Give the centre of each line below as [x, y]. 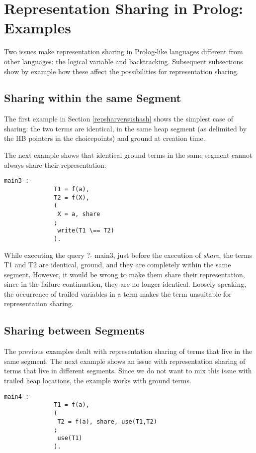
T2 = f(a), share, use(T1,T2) [107, 421]
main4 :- [18, 396]
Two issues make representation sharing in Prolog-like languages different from [124, 52]
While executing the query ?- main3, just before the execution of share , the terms [128, 255]
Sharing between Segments [74, 330]
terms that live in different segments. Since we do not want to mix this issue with [128, 371]
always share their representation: [55, 165]
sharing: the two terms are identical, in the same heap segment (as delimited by [126, 128]
